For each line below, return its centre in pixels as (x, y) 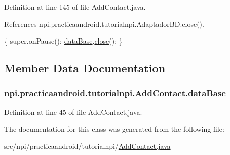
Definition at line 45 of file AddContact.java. (73, 112)
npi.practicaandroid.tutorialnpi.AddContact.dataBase (115, 93)
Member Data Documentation (85, 68)
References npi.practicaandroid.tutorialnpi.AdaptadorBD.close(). (104, 24)
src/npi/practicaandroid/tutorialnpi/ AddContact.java (87, 146)
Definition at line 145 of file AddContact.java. (75, 7)
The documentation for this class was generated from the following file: (114, 129)
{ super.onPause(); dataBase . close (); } (63, 41)
